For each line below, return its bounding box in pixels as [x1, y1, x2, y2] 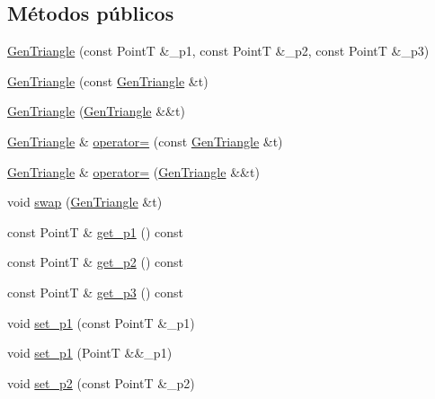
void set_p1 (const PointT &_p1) [7, 313, 195, 332]
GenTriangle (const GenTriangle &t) [7, 71, 209, 90]
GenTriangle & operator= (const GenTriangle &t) [7, 131, 283, 150]
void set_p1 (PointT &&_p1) [7, 343, 173, 362]
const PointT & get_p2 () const [7, 253, 183, 271]
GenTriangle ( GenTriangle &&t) [7, 102, 185, 120]
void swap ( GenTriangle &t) [7, 192, 163, 211]
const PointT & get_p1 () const [7, 222, 183, 241]
